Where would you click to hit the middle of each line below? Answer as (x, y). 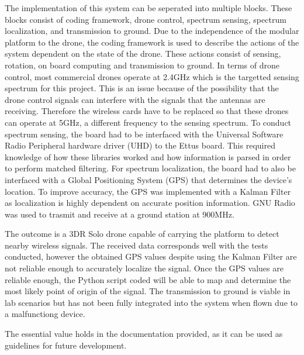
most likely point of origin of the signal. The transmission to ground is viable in (148, 291)
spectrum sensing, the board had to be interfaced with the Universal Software (144, 134)
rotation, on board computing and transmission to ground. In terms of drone (142, 65)
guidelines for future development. (66, 345)
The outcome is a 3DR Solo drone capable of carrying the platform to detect (142, 234)
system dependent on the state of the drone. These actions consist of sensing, (143, 54)
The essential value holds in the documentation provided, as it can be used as (144, 334)
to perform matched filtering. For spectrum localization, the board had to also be (151, 168)
